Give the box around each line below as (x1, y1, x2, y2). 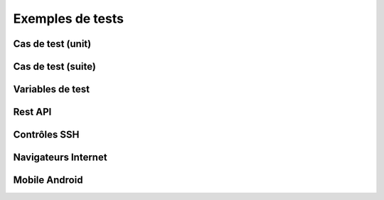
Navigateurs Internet (13, 152, 107, 164)
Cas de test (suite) (13, 60, 96, 73)
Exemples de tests (13, 11, 124, 26)
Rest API (13, 106, 52, 118)
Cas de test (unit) (13, 38, 92, 50)
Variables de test (13, 83, 90, 95)
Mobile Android (13, 174, 83, 186)
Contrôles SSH (13, 129, 80, 141)
